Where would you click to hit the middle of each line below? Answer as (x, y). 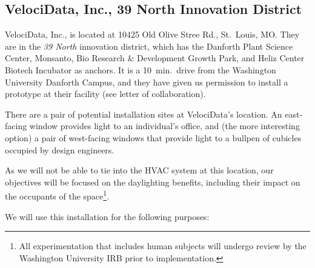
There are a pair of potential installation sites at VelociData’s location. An (144, 114)
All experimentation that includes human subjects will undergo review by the (163, 246)
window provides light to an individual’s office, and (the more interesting (164, 126)
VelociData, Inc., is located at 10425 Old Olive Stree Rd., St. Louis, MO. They (152, 34)
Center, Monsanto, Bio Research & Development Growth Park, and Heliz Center (155, 58)
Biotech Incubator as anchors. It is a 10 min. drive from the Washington (141, 69)
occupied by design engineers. (60, 149)
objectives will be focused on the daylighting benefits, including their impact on (153, 182)
